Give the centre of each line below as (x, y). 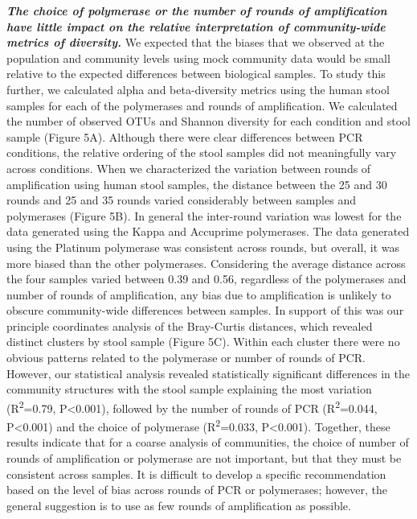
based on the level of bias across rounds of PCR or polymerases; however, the (197, 490)
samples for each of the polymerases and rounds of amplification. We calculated (202, 105)
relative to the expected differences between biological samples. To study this (196, 74)
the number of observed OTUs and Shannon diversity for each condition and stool (208, 121)
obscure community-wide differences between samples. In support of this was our (205, 310)
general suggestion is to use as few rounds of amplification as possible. (179, 505)
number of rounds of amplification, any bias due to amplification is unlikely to (199, 294)
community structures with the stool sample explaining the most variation (189, 389)
